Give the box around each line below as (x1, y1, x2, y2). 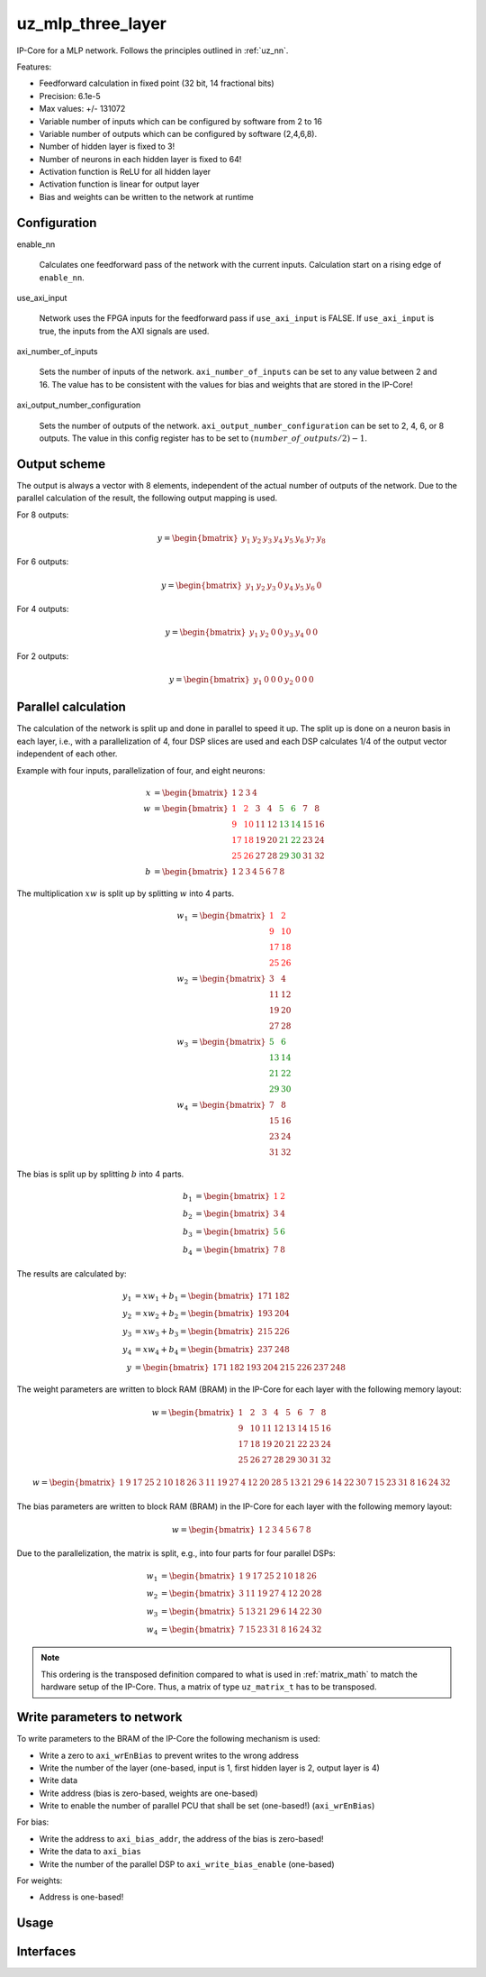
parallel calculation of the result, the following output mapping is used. (16, 492, 278, 504)
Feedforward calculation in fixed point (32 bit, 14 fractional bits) (39, 78, 274, 89)
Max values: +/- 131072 (39, 104, 126, 114)
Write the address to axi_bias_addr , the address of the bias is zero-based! (39, 1833, 324, 1844)
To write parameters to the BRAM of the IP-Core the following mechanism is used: (16, 1734, 320, 1744)
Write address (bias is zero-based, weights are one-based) (39, 1788, 258, 1799)
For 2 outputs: (16, 650, 69, 662)
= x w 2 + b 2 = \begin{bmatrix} (134, 1308, 255, 1321)
